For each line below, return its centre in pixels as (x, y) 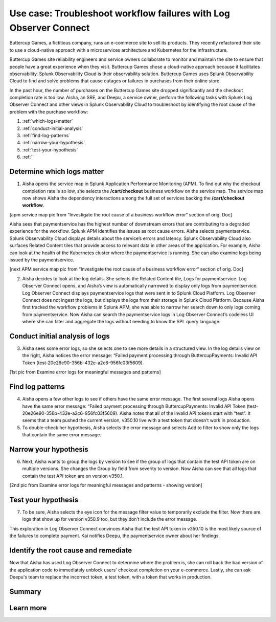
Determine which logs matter (57, 172)
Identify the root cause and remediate (71, 551)
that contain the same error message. (62, 435)
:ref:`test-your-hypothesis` (50, 150)
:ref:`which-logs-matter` (48, 121)
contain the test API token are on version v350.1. (73, 476)
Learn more (28, 608)
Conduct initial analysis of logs (60, 336)
